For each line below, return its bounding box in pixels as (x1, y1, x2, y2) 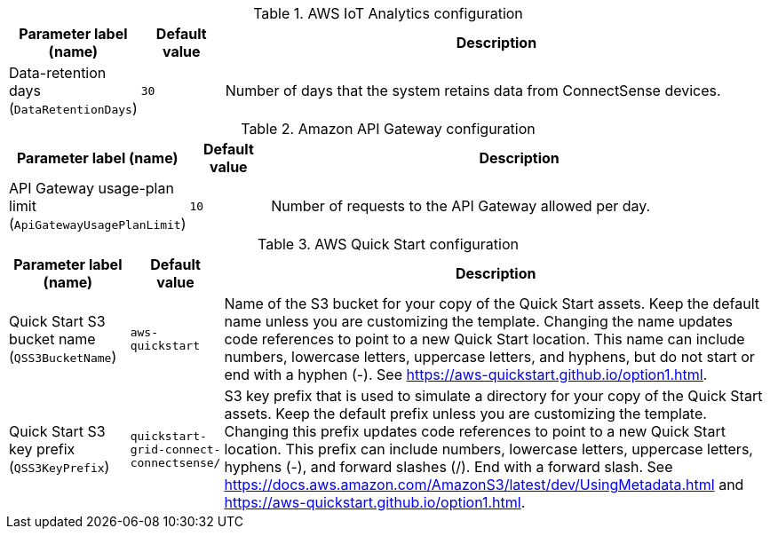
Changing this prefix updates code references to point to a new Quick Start (224, 422, 726, 440)
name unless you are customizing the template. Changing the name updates (224, 312, 733, 330)
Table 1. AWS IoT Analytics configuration (253, 4, 523, 22)
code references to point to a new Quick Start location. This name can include (224, 330, 745, 348)
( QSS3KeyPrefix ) (9, 458, 110, 476)
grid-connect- (130, 442, 221, 456)
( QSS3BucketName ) (9, 348, 117, 366)
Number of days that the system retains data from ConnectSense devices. (225, 82, 721, 99)
